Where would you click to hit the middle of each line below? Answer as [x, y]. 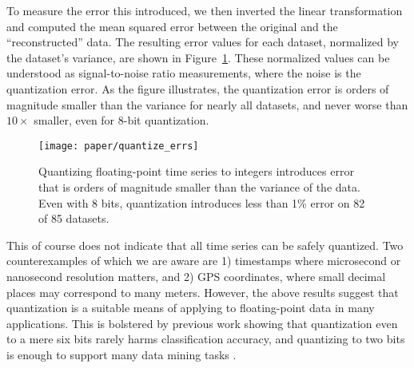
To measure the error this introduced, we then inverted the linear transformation [205, 10]
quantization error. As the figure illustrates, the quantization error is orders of [198, 88]
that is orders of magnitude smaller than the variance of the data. [199, 187]
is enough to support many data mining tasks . [121, 354]
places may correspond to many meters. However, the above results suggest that [203, 292]
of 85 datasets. [74, 218]
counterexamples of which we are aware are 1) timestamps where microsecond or [204, 261]
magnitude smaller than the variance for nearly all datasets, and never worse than [207, 104]
